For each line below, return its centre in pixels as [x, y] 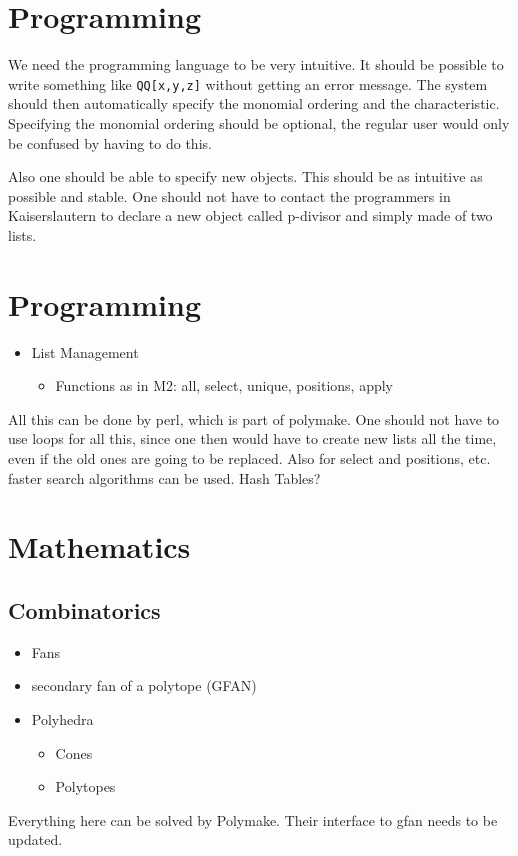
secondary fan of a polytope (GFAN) [144, 685]
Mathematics [99, 546]
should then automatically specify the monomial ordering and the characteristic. [254, 103]
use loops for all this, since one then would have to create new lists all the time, [252, 438]
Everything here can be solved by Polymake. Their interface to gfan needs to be [253, 819]
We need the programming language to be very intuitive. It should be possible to [256, 64]
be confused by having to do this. [110, 142]
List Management [85, 351]
